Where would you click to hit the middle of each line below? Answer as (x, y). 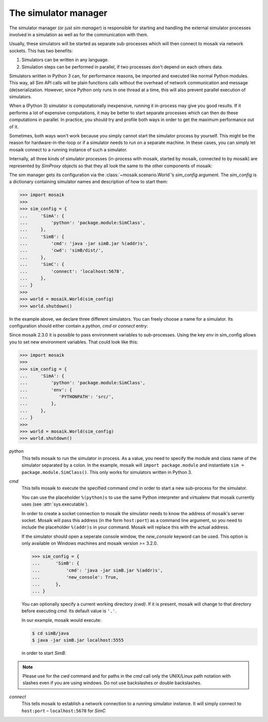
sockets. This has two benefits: (41, 51)
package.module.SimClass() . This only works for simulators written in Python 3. (107, 472)
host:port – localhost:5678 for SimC (64, 711)
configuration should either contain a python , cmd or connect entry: (79, 326)
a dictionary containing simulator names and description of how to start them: (89, 182)
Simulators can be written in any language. (65, 60)
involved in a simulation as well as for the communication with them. (79, 34)
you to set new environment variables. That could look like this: (74, 342)
